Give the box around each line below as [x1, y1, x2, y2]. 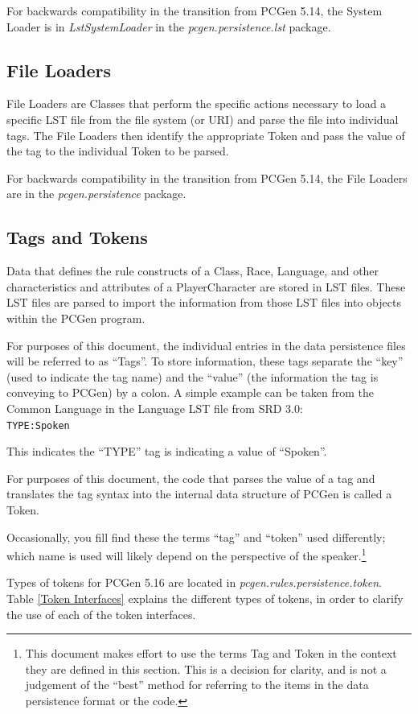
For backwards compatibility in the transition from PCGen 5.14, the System [6, 2, 383, 19]
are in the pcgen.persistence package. [6, 185, 186, 202]
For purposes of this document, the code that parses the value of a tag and [6, 469, 375, 486]
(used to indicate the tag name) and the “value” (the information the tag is [6, 368, 379, 385]
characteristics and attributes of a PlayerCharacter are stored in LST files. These [6, 278, 406, 295]
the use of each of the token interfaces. [6, 605, 196, 622]
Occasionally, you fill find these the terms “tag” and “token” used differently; [6, 528, 386, 545]
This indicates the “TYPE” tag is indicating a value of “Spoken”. [6, 443, 327, 460]
